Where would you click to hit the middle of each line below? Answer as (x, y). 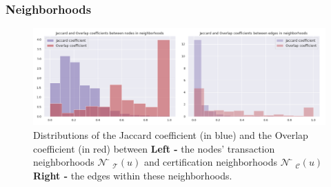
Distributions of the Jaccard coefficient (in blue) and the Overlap (171, 135)
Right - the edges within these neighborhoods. (133, 175)
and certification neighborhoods (210, 162)
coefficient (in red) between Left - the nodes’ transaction (154, 148)
